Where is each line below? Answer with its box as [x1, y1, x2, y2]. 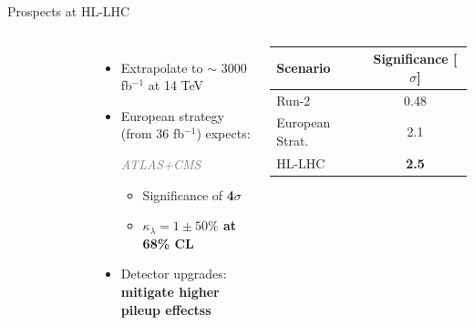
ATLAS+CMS [120, 154, 201, 173]
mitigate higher [120, 281, 220, 300]
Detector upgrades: [120, 264, 227, 283]
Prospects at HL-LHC [7, 2, 130, 20]
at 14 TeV [148, 76, 204, 95]
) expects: [196, 124, 251, 143]
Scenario [276, 57, 331, 76]
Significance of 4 [142, 185, 234, 204]
